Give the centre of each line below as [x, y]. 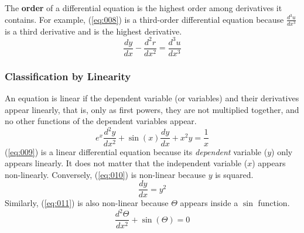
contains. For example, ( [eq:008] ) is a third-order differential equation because [144, 19]
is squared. [234, 174]
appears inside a [209, 203]
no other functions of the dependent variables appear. [101, 121]
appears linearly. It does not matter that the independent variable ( [126, 163]
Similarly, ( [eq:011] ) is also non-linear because [87, 203]
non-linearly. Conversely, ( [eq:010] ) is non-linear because [105, 174]
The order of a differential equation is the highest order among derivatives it [144, 8]
